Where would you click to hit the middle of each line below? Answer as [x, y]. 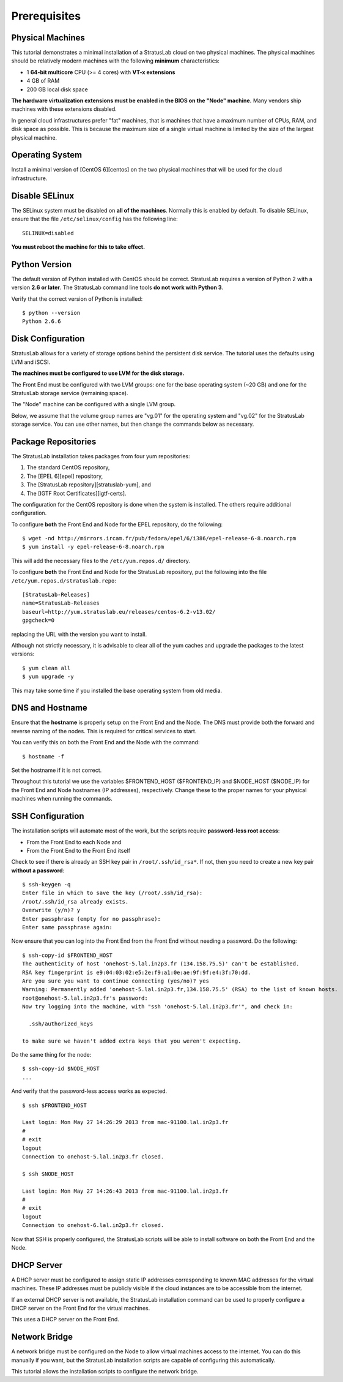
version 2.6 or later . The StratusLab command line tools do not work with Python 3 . [117, 287]
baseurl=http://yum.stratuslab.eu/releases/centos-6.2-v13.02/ [119, 612]
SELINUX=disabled [48, 233]
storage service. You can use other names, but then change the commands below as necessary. [133, 424]
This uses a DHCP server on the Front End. [65, 1320]
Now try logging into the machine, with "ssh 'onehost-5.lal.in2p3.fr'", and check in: [158, 1007]
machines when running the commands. [62, 799]
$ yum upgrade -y [48, 677]
